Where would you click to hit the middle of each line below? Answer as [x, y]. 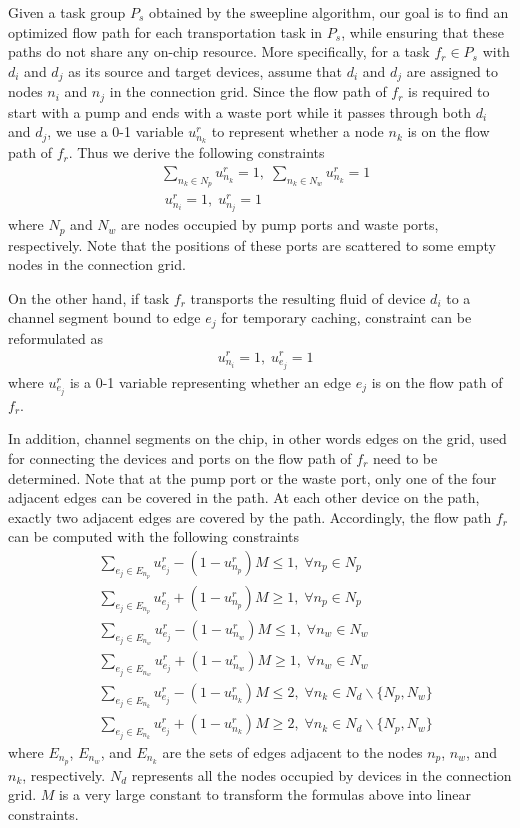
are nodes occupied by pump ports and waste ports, [280, 224]
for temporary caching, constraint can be [346, 317]
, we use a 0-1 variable [115, 131]
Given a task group [67, 12]
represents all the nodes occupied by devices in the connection [321, 774]
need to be [405, 457]
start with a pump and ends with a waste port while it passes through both [239, 111]
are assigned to [452, 70]
